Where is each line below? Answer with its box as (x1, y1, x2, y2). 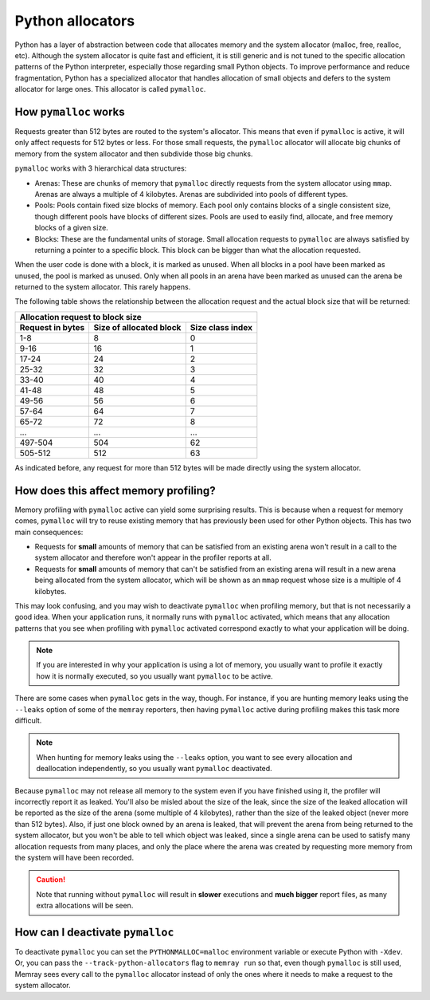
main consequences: (14, 527, 84, 537)
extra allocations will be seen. (36, 901, 134, 911)
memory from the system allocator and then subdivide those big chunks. (14, 148, 253, 159)
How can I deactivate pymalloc (14, 925, 174, 939)
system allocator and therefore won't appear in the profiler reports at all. (34, 553, 272, 562)
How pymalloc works (14, 104, 125, 119)
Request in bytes (19, 321, 85, 333)
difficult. (14, 716, 42, 726)
